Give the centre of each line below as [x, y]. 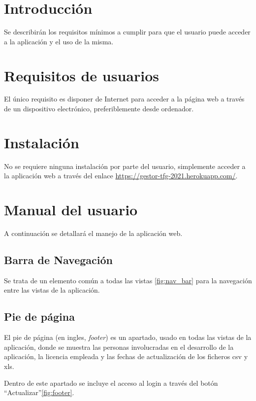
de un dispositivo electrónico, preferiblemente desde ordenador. [99, 109]
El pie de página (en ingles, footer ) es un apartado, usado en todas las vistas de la [128, 337]
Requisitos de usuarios [81, 75]
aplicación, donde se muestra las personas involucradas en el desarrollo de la [119, 347]
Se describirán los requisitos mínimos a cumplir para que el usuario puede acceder [127, 32]
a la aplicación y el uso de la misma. [59, 41]
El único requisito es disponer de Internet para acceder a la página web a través [124, 99]
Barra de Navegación [58, 260]
